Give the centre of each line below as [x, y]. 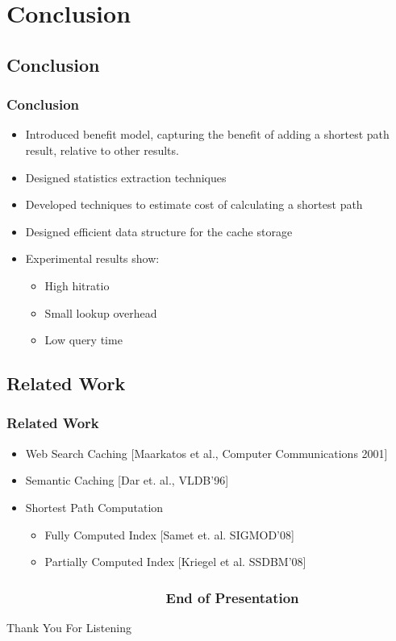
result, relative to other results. [102, 150]
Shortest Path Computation [94, 507]
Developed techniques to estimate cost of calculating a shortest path [194, 204]
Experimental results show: [92, 258]
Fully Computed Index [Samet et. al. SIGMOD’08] [169, 534]
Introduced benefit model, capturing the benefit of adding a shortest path [207, 134]
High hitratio [77, 285]
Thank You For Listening [69, 627]
